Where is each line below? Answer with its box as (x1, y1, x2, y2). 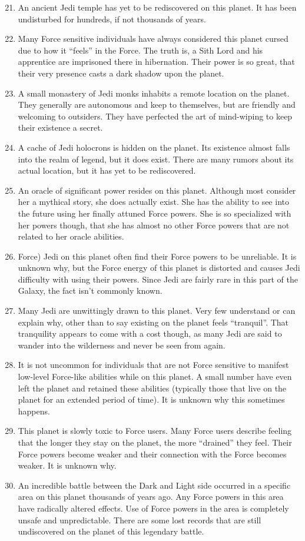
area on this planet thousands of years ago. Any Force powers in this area (18, 490, 284, 503)
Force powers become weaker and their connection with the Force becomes (18, 447, 287, 460)
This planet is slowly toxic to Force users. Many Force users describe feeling (18, 424, 292, 437)
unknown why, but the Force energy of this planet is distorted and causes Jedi (18, 261, 300, 274)
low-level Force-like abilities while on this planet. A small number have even (18, 370, 292, 383)
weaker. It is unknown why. (18, 459, 117, 472)
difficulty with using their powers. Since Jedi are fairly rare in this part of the (18, 273, 298, 285)
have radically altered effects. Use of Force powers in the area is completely (18, 502, 289, 514)
